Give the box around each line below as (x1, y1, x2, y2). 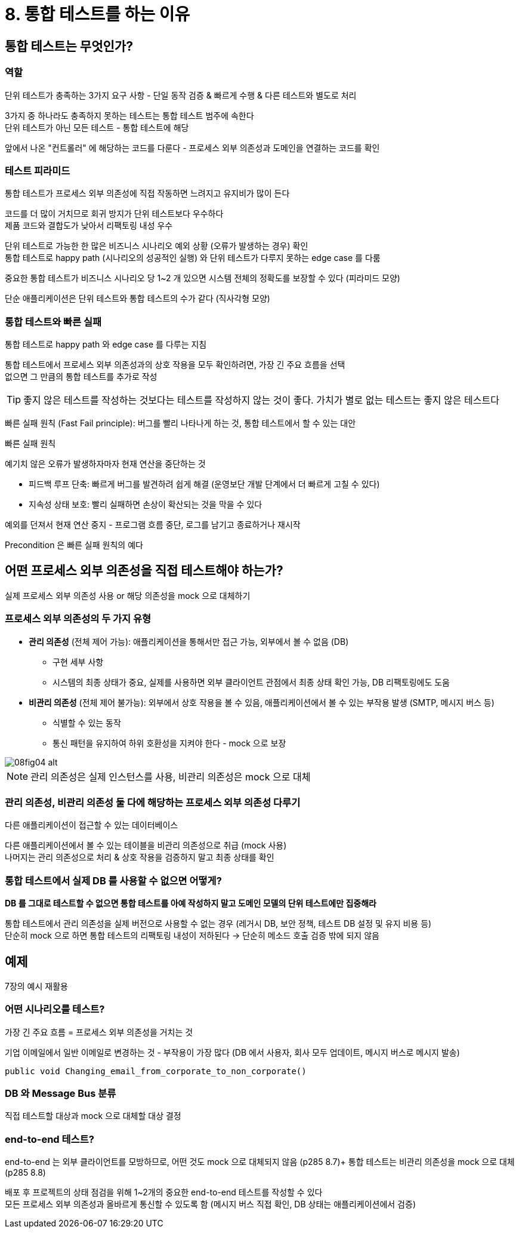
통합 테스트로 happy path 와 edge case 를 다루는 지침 (5, 339, 207, 350)
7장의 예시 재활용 (5, 980, 68, 991)
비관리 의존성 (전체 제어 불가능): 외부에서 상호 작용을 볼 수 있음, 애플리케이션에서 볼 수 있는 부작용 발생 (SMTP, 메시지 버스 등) (29, 697, 495, 708)
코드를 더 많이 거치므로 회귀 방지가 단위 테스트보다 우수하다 (5, 208, 224, 219)
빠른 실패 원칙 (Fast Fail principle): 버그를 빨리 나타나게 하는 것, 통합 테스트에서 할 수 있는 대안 (5, 418, 356, 429)
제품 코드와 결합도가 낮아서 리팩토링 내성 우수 (5, 220, 173, 231)
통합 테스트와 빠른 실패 (5, 315, 102, 328)
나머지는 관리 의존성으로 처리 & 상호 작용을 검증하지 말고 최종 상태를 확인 (5, 852, 274, 863)
